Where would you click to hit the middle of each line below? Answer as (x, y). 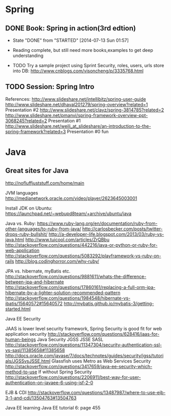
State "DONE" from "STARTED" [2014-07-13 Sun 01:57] (70, 40)
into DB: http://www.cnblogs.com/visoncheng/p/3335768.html (78, 71)
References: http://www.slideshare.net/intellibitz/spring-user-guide (76, 99)
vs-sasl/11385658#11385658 (35, 350)
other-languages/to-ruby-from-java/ (43, 229)
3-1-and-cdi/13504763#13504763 (41, 398)
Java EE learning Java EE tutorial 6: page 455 (53, 407)
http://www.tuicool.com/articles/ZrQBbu (67, 240)
